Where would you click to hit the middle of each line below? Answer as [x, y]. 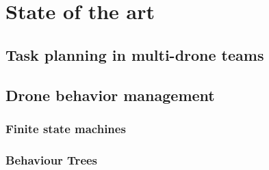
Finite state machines [66, 128]
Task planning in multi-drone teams [135, 54]
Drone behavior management [110, 95]
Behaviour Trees [52, 159]
